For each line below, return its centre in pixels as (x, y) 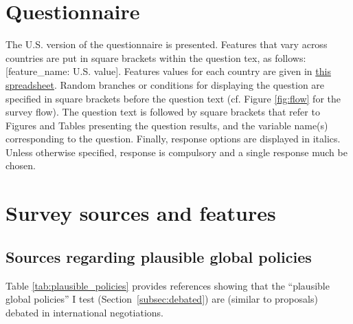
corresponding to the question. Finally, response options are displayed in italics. (173, 139)
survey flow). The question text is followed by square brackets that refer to (163, 112)
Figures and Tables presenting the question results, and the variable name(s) (167, 125)
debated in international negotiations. (84, 312)
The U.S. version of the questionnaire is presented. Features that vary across (167, 44)
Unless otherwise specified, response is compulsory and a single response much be (176, 152)
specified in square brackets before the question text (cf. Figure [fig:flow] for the (173, 98)
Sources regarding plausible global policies (159, 256)
